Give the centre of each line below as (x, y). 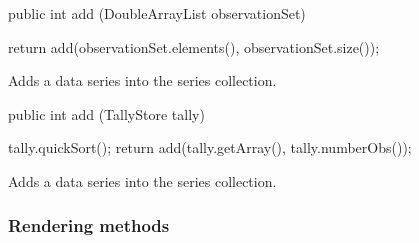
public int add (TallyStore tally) (106, 113)
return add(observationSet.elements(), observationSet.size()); (194, 46)
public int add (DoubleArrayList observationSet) (157, 13)
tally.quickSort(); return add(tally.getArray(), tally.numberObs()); (210, 147)
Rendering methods (89, 225)
